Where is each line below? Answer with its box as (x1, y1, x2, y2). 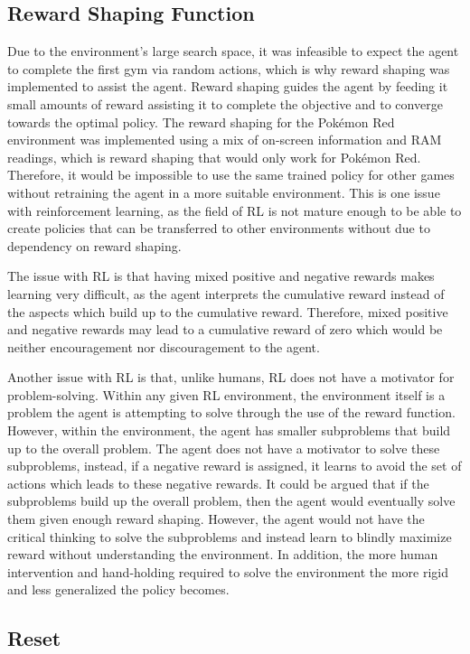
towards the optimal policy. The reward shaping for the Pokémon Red (7, 112, 395, 131)
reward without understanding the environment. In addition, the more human (7, 545, 438, 564)
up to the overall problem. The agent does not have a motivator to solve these (7, 438, 440, 457)
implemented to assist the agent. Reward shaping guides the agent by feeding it (7, 77, 448, 96)
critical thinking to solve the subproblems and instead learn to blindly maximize (7, 527, 452, 546)
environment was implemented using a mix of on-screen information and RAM (7, 130, 442, 149)
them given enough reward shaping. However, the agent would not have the (7, 509, 425, 528)
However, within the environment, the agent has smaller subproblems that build (7, 421, 451, 440)
